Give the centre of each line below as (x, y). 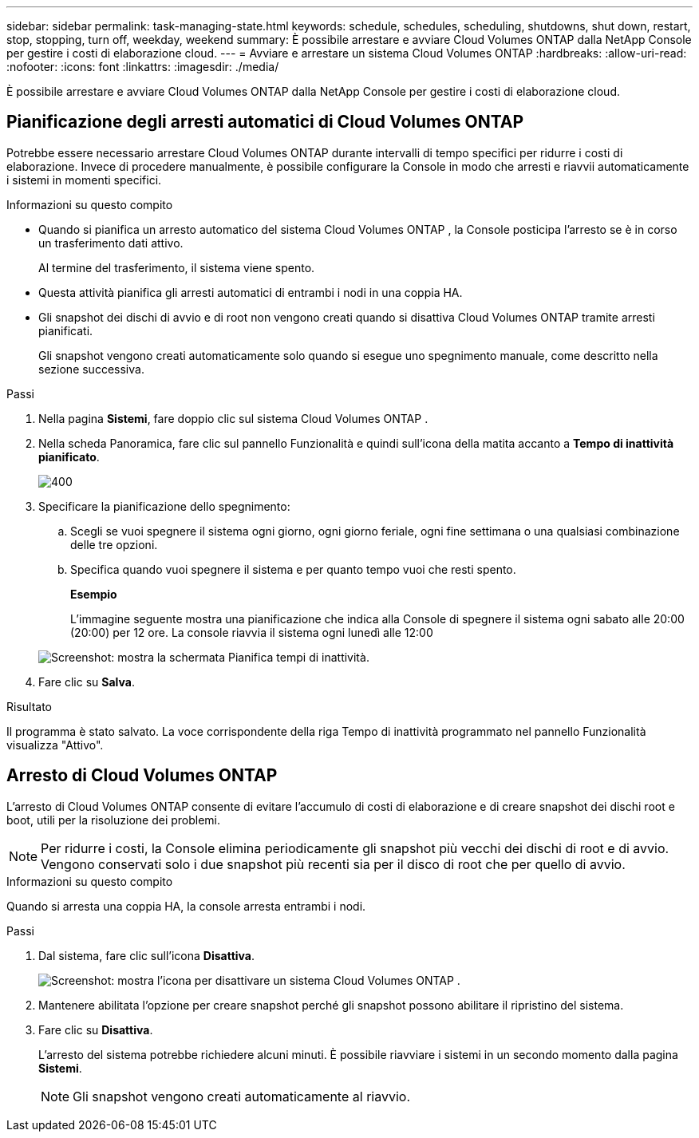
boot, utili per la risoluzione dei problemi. (114, 820)
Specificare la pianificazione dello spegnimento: (164, 506)
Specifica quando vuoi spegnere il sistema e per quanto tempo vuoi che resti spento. (293, 569)
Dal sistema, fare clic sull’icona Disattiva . (146, 955)
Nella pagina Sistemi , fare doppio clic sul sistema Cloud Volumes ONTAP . (233, 418)
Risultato (30, 706)
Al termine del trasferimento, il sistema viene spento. (177, 267)
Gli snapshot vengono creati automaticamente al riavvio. (241, 1096)
